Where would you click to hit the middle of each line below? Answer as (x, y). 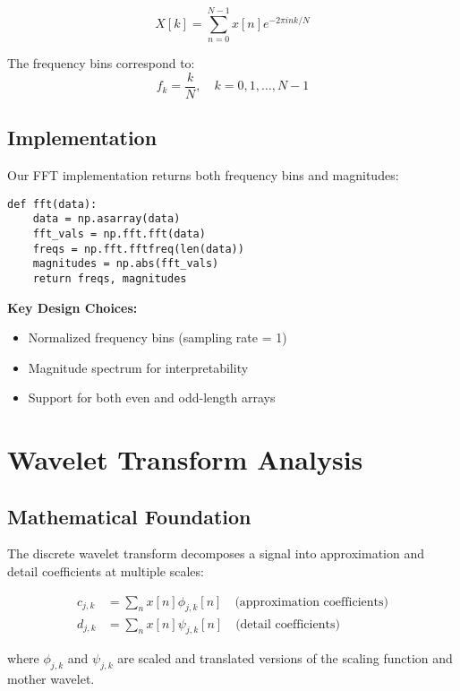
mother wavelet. (51, 679)
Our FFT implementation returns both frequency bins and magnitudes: (203, 174)
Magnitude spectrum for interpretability (138, 367)
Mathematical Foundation (129, 516)
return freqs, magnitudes (110, 278)
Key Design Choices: (72, 307)
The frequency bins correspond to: (101, 63)
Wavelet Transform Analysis (185, 459)
